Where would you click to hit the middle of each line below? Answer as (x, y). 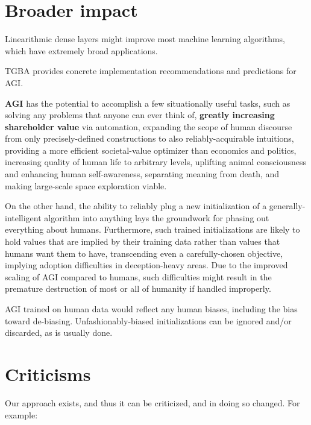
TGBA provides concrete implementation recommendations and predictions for (151, 71)
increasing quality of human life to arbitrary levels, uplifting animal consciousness (155, 162)
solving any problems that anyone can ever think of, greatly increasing (140, 115)
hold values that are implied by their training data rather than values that (143, 241)
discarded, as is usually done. (59, 332)
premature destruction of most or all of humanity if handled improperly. (138, 288)
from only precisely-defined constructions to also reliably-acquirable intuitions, (149, 138)
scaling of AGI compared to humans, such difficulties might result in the (138, 276)
